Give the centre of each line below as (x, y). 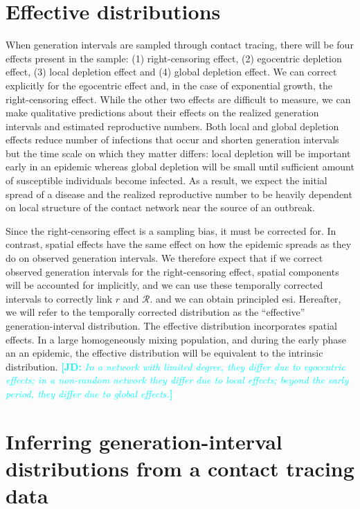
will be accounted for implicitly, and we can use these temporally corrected (164, 285)
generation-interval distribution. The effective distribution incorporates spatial (171, 325)
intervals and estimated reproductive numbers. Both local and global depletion (172, 126)
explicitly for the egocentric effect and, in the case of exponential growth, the (169, 85)
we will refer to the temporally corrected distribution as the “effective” (155, 312)
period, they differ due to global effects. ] (89, 393)
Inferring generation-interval (144, 441)
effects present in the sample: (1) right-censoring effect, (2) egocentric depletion (174, 58)
